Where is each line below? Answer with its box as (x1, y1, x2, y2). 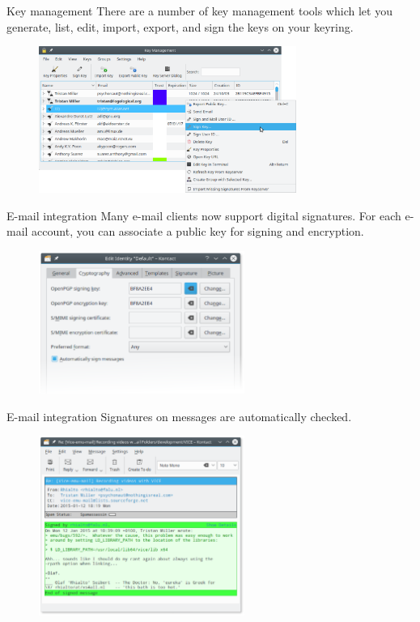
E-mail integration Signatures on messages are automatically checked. (6, 407, 352, 424)
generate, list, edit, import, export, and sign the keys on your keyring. (6, 18, 354, 35)
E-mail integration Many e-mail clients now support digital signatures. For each (6, 207, 401, 224)
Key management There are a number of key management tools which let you (6, 2, 392, 19)
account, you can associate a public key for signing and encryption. (32, 223, 364, 240)
